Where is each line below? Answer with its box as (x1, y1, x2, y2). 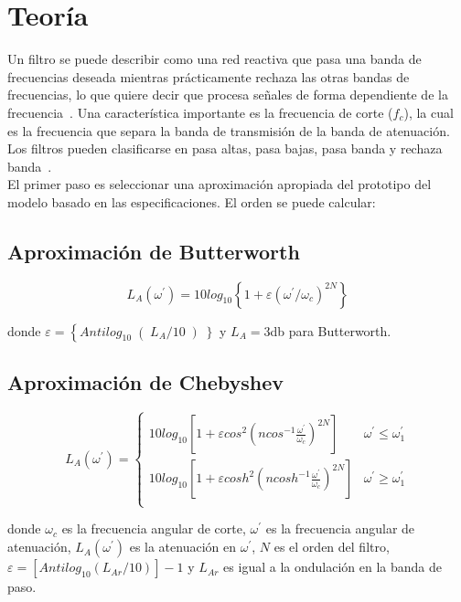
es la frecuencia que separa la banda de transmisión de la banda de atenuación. (7, 121, 450, 140)
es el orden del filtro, (273, 537, 390, 556)
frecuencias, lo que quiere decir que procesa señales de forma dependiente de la (7, 85, 448, 104)
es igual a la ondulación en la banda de (223, 557, 442, 576)
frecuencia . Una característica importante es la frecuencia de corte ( (7, 102, 393, 121)
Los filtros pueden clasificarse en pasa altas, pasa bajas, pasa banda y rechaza (7, 139, 443, 158)
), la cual (403, 102, 454, 121)
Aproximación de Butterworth (7, 237, 300, 265)
